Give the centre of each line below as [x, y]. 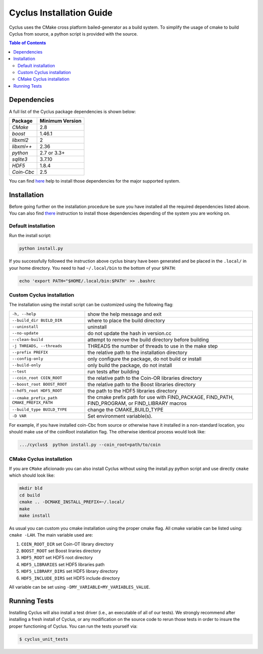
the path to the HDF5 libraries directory [132, 391]
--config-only [28, 359]
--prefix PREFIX [30, 352]
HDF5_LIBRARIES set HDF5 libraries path [63, 564]
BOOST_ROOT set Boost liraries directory [61, 551]
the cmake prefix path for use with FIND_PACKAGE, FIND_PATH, [160, 397]
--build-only [26, 365]
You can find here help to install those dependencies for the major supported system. [94, 181]
